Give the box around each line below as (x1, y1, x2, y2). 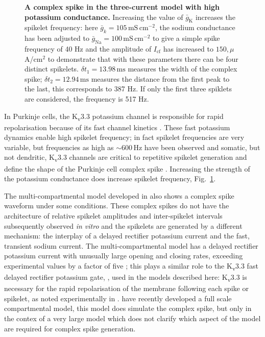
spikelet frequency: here (25, 22, 98, 33)
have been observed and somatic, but (144, 141, 260, 152)
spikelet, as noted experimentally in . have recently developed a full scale (4, 293, 232, 303)
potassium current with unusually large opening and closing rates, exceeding (4, 250, 243, 261)
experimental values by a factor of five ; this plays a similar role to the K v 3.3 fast (4, 260, 258, 272)
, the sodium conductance (155, 22, 235, 33)
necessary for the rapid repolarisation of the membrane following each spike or (4, 283, 249, 294)
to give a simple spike (152, 33, 220, 43)
